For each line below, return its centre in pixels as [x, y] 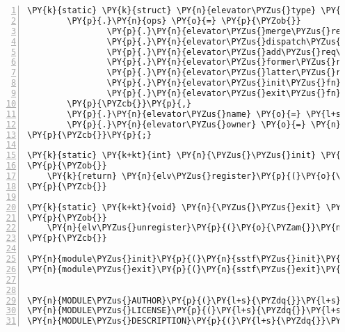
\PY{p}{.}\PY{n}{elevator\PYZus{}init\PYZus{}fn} [224, 83]
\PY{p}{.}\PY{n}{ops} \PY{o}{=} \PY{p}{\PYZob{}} [184, 21]
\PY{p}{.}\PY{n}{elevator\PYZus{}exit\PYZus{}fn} [224, 93]
